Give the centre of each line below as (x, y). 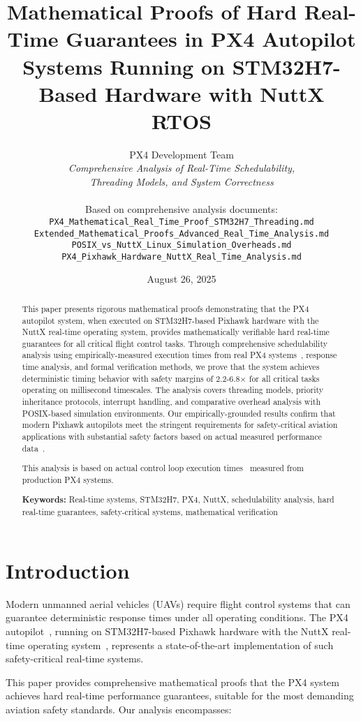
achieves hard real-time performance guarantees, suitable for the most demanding (180, 696)
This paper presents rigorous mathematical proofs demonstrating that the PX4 (165, 308)
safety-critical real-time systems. (75, 659)
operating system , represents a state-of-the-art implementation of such (180, 645)
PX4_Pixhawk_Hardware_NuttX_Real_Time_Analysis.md (182, 257)
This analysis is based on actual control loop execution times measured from (163, 468)
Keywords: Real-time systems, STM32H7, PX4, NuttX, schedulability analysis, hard (178, 500)
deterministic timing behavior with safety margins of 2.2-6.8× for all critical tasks (171, 378)
